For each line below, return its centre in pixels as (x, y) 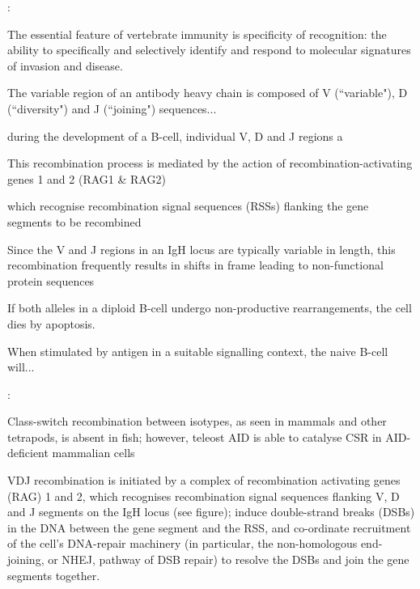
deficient (28, 453)
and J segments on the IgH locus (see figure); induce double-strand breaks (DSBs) (211, 512)
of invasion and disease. (65, 65)
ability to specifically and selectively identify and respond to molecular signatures (209, 50)
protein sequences (51, 280)
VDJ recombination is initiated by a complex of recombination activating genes (204, 480)
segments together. (54, 575)
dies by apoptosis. (51, 323)
